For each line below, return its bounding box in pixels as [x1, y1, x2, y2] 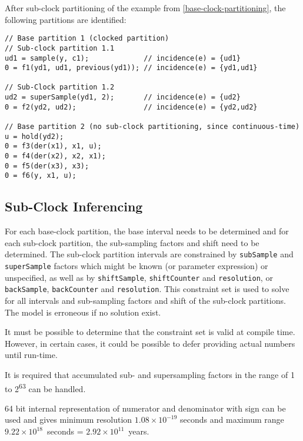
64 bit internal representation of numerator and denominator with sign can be [5, 402, 286, 414]
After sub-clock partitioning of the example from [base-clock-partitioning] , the [5, 2, 286, 14]
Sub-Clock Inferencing [5, 197, 143, 215]
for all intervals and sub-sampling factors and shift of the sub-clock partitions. [5, 294, 286, 307]
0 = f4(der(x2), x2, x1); [5, 152, 106, 161]
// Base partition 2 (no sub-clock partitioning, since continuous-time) [5, 122, 300, 131]
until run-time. [5, 349, 58, 361]
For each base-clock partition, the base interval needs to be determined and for [5, 225, 289, 237]
